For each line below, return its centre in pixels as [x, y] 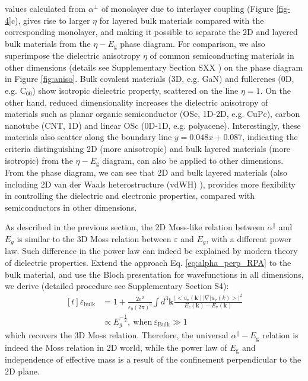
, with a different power [249, 239]
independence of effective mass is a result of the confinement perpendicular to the [153, 359]
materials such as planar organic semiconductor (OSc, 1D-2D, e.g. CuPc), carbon [153, 114]
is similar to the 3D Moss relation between [94, 239]
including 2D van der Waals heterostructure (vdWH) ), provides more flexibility [150, 184]
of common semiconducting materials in [222, 55]
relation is [280, 335]
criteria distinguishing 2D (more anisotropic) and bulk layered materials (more [148, 148]
